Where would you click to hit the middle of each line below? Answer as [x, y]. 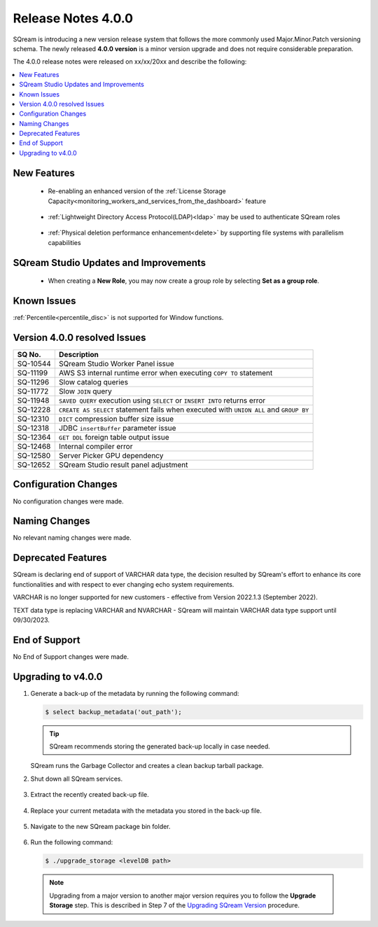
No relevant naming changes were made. [72, 538]
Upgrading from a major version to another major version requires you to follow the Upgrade [183, 895]
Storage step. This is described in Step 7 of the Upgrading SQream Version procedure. [175, 905]
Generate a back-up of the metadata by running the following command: [135, 693]
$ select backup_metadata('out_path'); [113, 712]
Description [79, 355]
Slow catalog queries [93, 382]
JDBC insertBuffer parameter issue [117, 428]
